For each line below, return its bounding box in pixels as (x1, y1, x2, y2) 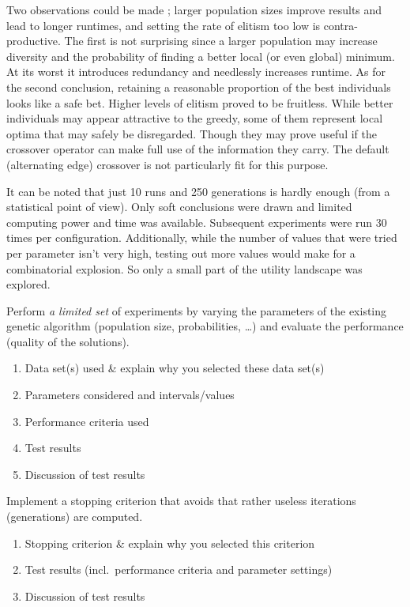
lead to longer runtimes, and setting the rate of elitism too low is (6, 17, 321, 33)
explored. (6, 276, 51, 292)
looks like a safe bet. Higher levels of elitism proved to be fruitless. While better (6, 94, 393, 111)
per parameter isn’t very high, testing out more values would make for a (6, 244, 355, 261)
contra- (323, 17, 358, 33)
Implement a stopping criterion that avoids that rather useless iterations (6, 492, 356, 509)
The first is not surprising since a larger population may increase (64, 32, 378, 49)
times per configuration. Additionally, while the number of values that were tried (6, 229, 397, 246)
